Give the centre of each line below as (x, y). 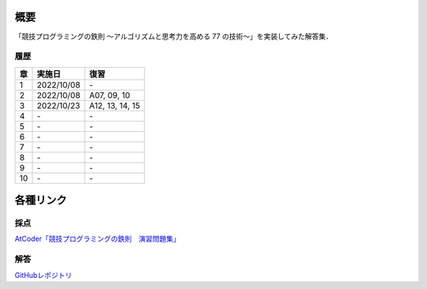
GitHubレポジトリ (43, 275)
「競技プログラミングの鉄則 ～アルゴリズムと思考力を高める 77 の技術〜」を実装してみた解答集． (174, 36)
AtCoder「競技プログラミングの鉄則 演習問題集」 (98, 239)
